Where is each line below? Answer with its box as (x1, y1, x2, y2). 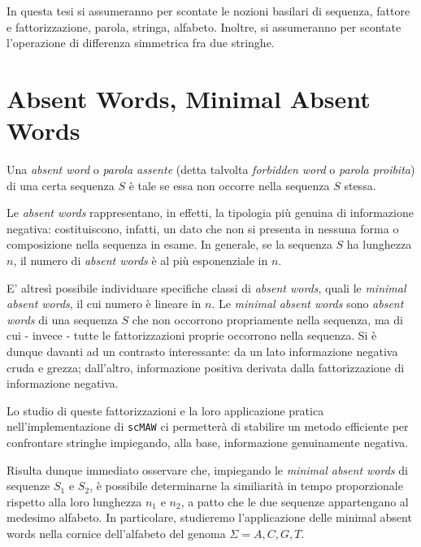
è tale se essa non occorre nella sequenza (128, 176, 330, 193)
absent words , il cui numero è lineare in (7, 295, 202, 312)
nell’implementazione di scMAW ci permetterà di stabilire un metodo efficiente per (7, 418, 409, 435)
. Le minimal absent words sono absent (211, 295, 404, 312)
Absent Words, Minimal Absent (7, 81, 371, 115)
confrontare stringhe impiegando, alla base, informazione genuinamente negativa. (7, 434, 409, 451)
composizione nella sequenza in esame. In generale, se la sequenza (7, 236, 332, 253)
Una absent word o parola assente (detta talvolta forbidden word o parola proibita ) (7, 161, 415, 178)
